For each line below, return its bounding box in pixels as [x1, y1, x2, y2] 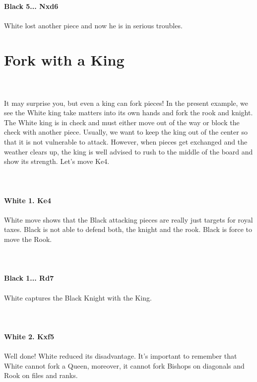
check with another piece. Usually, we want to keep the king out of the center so [4, 127, 248, 137]
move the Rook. [4, 234, 52, 244]
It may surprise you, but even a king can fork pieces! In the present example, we [4, 97, 248, 108]
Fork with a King [4, 49, 125, 70]
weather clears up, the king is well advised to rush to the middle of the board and [4, 146, 253, 156]
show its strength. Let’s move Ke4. [4, 156, 110, 166]
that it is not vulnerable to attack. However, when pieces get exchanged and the [4, 137, 248, 147]
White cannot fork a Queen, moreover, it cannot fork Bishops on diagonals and [4, 360, 245, 371]
